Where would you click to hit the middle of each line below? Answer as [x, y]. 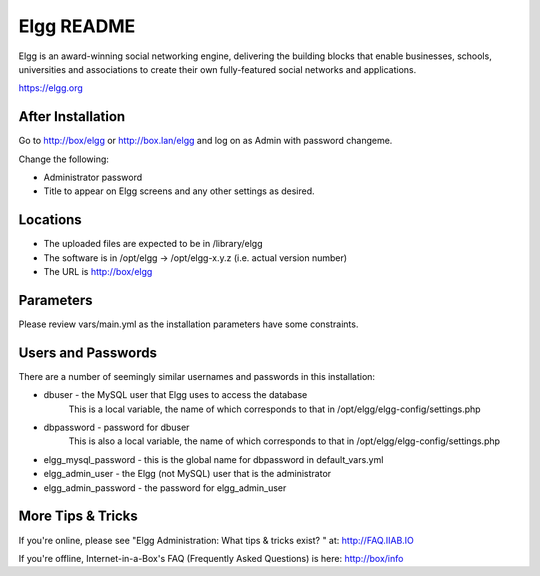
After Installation [72, 116]
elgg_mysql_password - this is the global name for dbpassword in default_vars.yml [213, 459]
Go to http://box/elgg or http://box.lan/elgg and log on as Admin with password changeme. [205, 141]
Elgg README [77, 26]
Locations [50, 220]
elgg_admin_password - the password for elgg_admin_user [165, 487]
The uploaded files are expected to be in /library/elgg [153, 244]
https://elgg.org [51, 88]
